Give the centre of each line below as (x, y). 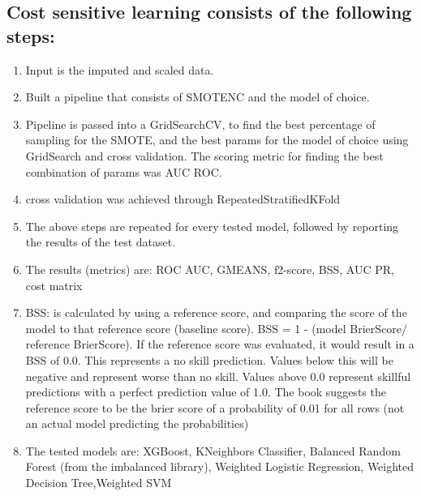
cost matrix (54, 285)
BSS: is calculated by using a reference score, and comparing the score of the (216, 312)
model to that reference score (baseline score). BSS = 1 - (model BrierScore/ (217, 328)
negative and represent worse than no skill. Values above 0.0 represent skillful (218, 376)
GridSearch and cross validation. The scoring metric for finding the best (204, 155)
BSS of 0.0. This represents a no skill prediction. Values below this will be (209, 359)
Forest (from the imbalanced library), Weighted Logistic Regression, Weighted (220, 466)
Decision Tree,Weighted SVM (99, 483)
